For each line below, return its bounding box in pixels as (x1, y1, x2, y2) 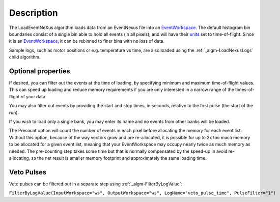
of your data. (20, 93, 47, 99)
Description (9, 7, 58, 18)
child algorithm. (9, 54, 41, 60)
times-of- (235, 87, 255, 93)
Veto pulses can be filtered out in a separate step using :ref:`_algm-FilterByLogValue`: (9, 181, 183, 187)
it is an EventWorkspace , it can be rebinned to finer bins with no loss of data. (9, 38, 165, 44)
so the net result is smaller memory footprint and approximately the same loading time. (31, 155, 207, 161)
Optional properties (9, 67, 71, 75)
